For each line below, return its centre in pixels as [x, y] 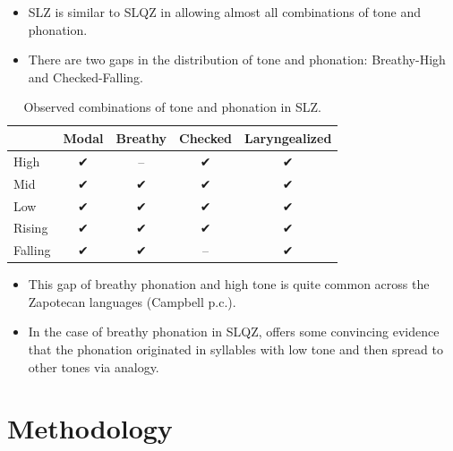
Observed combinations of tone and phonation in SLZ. [172, 107]
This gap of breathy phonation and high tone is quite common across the [229, 284]
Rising [31, 228]
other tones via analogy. [94, 366]
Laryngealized [288, 137]
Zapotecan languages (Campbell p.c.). [132, 301]
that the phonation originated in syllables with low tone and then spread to [235, 349]
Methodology [90, 428]
